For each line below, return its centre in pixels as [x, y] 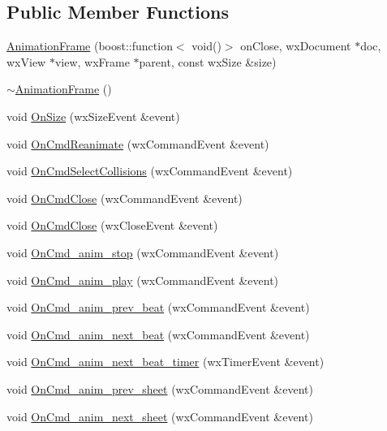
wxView [26, 61]
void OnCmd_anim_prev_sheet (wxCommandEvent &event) [160, 388]
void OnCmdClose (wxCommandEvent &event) [125, 198]
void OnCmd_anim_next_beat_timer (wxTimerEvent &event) [166, 362]
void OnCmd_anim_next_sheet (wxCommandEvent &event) [160, 416]
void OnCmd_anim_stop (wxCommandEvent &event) [143, 252]
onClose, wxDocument [296, 46]
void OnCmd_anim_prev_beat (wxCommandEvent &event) [158, 307]
